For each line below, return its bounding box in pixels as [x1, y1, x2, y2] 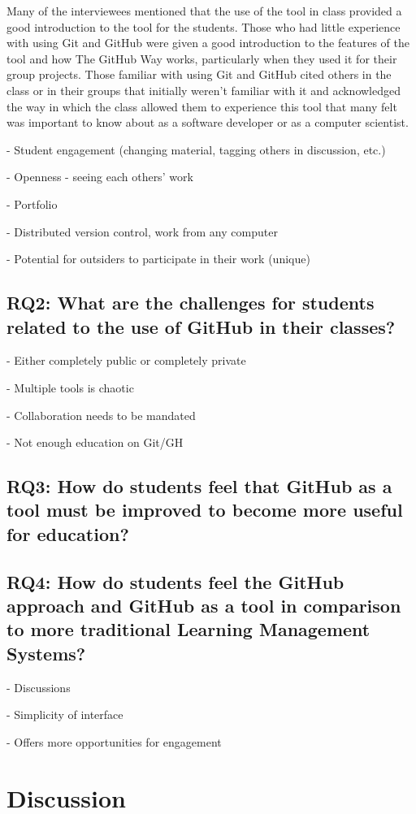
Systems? [6, 640, 86, 665]
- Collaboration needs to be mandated [6, 406, 196, 423]
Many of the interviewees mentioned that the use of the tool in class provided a [6, 2, 402, 19]
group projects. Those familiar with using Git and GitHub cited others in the [6, 66, 392, 83]
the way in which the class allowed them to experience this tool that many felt [6, 97, 397, 115]
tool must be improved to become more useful [6, 497, 403, 522]
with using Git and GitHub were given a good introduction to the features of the [6, 34, 409, 51]
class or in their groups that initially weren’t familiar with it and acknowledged [6, 81, 401, 98]
